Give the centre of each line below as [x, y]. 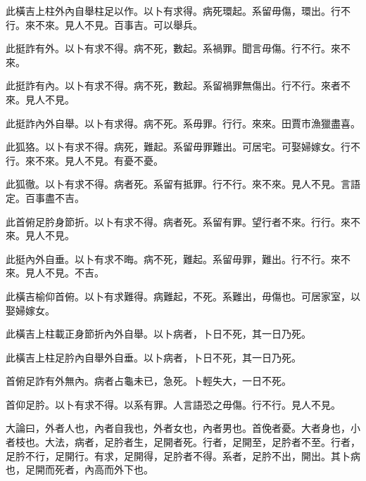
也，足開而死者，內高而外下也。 [80, 469]
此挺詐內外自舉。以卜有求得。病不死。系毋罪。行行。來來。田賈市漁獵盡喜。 [183, 123]
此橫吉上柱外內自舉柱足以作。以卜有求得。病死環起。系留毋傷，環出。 [168, 11]
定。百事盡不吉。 [45, 197]
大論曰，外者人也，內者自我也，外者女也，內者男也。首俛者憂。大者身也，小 [183, 428]
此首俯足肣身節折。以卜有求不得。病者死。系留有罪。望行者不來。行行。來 [178, 221]
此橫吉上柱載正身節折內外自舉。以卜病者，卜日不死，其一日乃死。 [158, 334]
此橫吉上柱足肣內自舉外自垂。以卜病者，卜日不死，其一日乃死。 [153, 357]
